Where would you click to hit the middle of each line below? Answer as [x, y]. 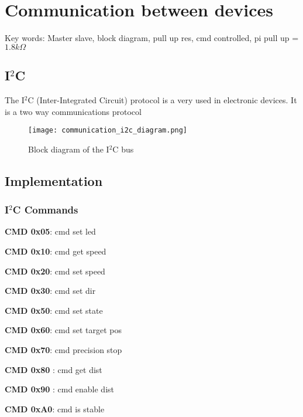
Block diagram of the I [69, 149]
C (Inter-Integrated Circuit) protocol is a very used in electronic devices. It [162, 99]
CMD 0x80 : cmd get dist [54, 369]
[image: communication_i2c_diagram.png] [108, 130]
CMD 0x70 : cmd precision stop [63, 349]
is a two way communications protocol [73, 111]
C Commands [45, 210]
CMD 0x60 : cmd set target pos [63, 330]
